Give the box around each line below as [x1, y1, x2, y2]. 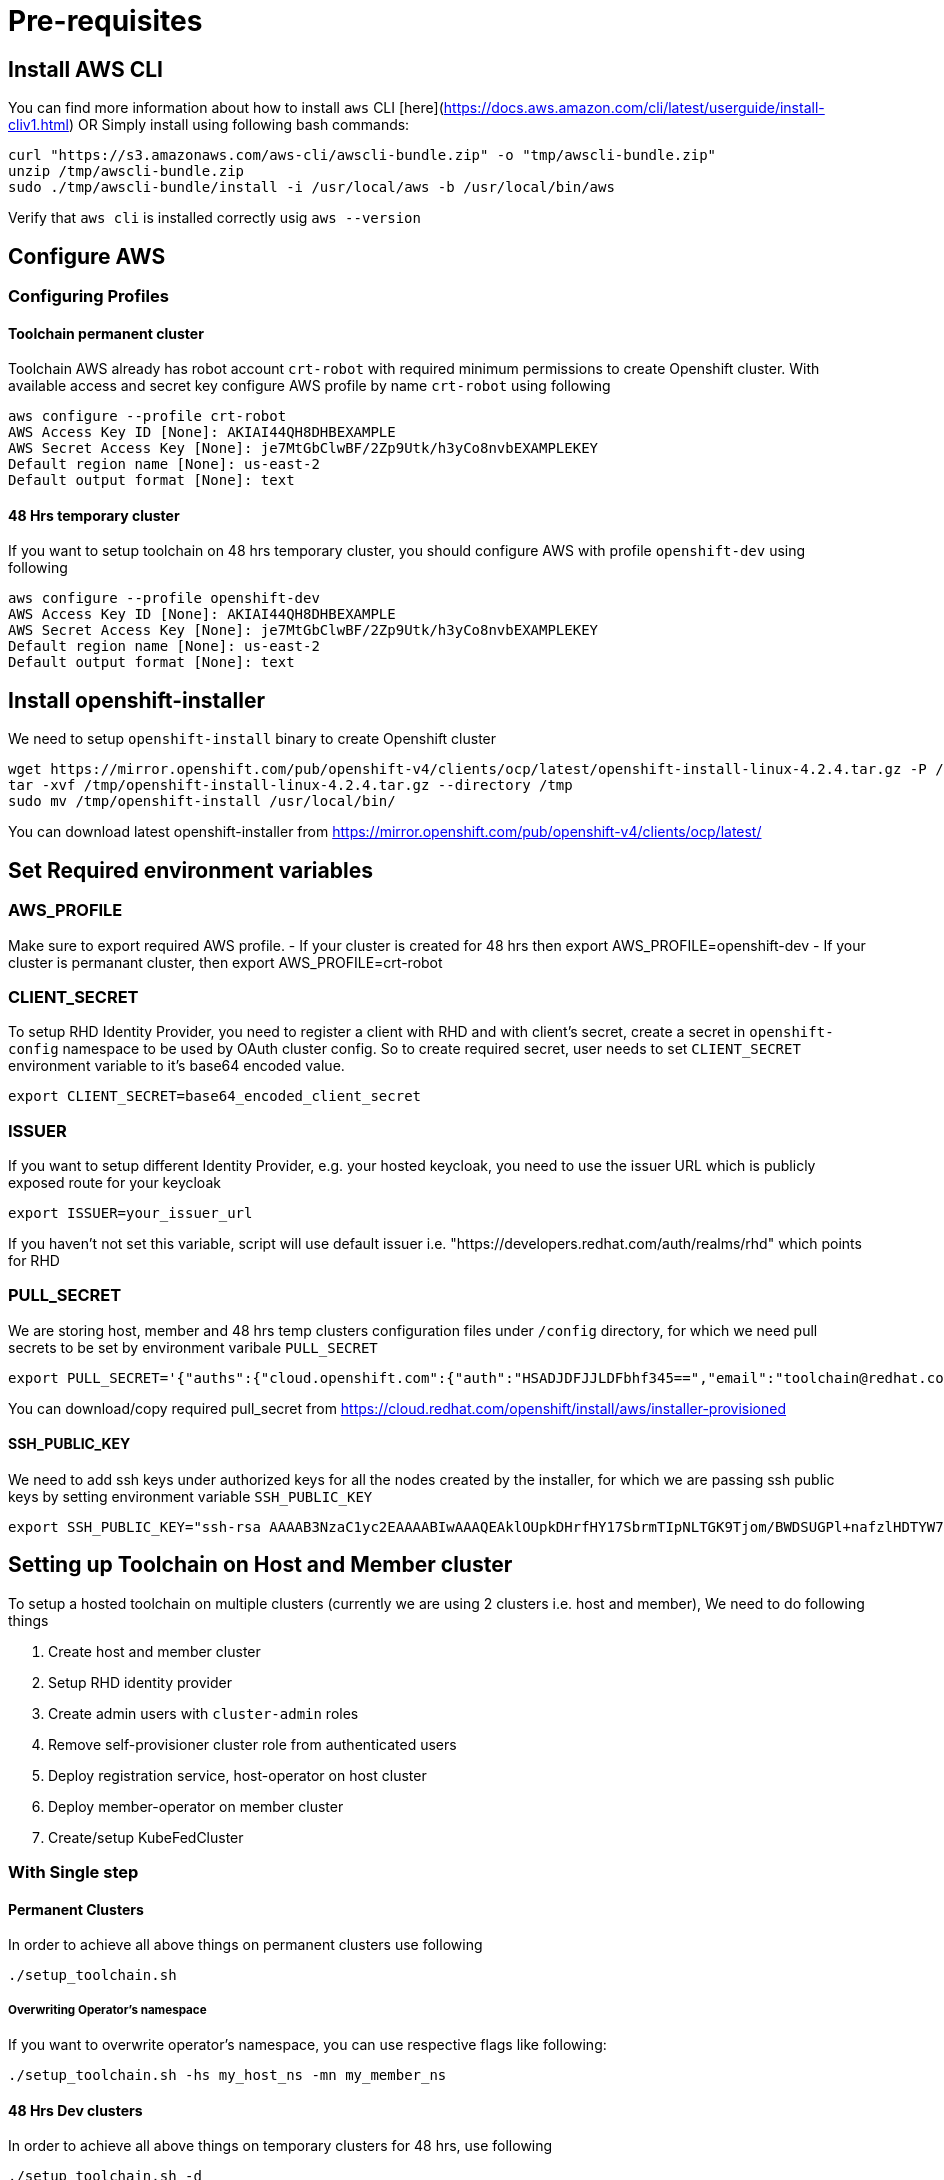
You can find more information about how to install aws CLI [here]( [8, 99, 444, 117]
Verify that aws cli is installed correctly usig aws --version [8, 209, 421, 227]
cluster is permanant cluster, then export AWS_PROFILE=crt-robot [8, 953, 443, 971]
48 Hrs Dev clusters [8, 2101, 143, 2119]
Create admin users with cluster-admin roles [48, 1704, 359, 1722]
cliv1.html [8, 116, 69, 134]
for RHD [8, 1252, 60, 1270]
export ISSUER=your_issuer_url [8, 1205, 253, 1222]
